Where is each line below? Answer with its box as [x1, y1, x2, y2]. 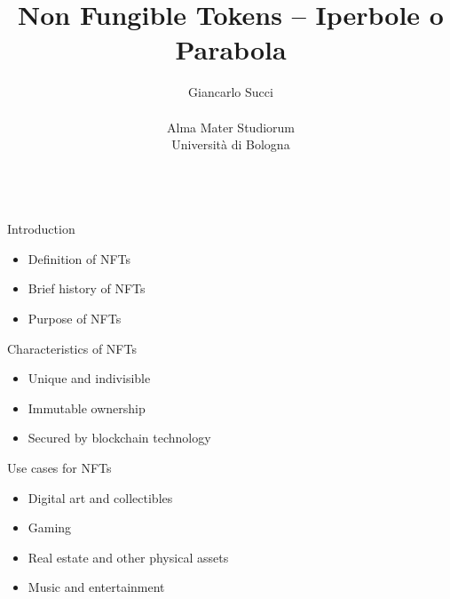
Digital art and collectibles [28, 488, 173, 507]
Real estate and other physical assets [28, 547, 229, 566]
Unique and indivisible [28, 369, 151, 387]
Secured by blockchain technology [28, 428, 211, 447]
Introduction [7, 220, 75, 238]
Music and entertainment [28, 578, 165, 596]
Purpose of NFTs [28, 309, 122, 328]
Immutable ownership [28, 398, 146, 417]
